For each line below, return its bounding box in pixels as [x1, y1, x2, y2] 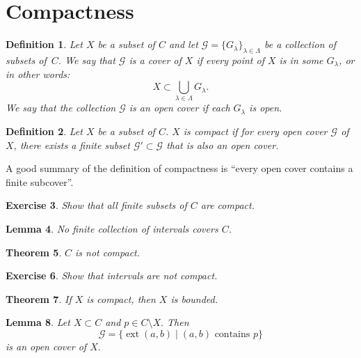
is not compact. [75, 244, 141, 259]
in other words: [6, 66, 70, 81]
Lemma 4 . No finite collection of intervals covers [6, 221, 218, 235]
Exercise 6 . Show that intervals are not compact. [6, 268, 218, 283]
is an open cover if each [129, 100, 230, 115]
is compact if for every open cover [183, 124, 328, 139]
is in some [279, 52, 323, 67]
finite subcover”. [6, 174, 74, 189]
